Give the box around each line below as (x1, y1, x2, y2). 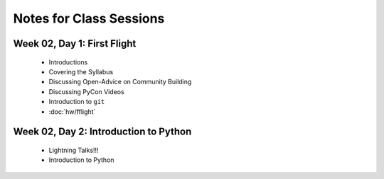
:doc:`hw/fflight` (48, 107, 96, 116)
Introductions (48, 57, 88, 67)
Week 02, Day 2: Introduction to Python (13, 126, 192, 138)
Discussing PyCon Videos (48, 87, 124, 96)
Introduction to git (48, 98, 105, 106)
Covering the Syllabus (48, 67, 114, 76)
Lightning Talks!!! (48, 146, 99, 154)
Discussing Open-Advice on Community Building (48, 78, 192, 86)
